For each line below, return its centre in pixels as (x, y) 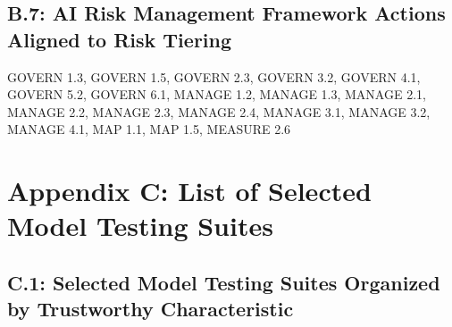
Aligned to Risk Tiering (120, 39)
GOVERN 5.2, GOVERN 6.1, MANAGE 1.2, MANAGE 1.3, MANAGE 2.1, (217, 94)
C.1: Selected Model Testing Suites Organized (224, 282)
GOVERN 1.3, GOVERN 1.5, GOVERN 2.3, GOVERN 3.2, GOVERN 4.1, (214, 76)
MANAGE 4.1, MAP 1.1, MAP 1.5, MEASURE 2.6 (149, 129)
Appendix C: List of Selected (189, 191)
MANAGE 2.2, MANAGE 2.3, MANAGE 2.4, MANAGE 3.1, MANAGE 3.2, (219, 111)
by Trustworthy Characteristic (151, 309)
